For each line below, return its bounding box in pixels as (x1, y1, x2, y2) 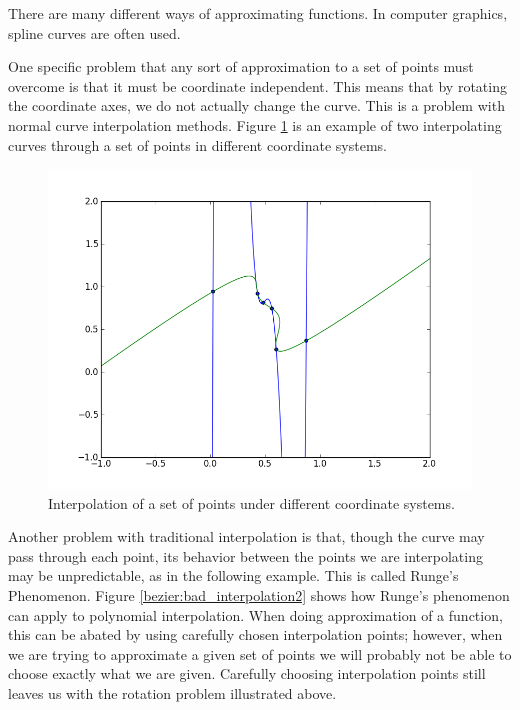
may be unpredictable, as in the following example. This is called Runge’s (8, 565, 459, 586)
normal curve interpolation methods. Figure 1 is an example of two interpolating (8, 114, 502, 135)
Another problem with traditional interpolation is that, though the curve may (8, 526, 485, 547)
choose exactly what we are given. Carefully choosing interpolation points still (8, 663, 486, 684)
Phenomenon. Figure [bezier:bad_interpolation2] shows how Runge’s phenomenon (8, 585, 510, 606)
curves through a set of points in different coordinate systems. (8, 134, 387, 155)
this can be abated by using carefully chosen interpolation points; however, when (8, 624, 503, 645)
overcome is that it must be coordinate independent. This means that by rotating (8, 75, 507, 96)
